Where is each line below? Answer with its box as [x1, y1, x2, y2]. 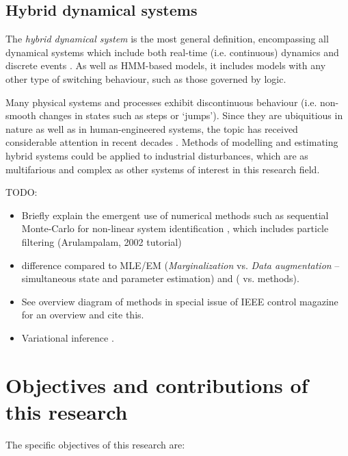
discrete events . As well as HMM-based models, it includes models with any [5, 58, 326, 73]
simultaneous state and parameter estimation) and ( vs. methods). [21, 271, 299, 286]
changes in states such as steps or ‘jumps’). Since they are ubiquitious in [39, 108, 343, 123]
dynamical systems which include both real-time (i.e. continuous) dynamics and [5, 45, 339, 59]
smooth [5, 108, 36, 123]
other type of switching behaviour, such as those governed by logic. [5, 71, 286, 86]
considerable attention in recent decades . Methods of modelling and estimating [5, 135, 338, 149]
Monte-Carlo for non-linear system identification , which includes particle [21, 221, 329, 236]
